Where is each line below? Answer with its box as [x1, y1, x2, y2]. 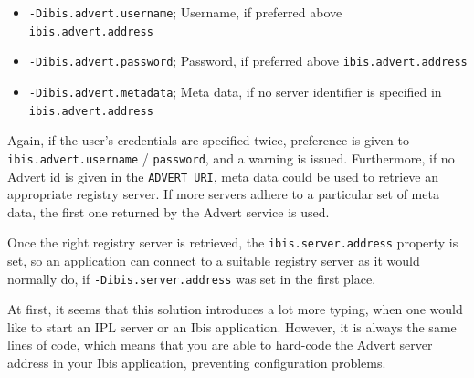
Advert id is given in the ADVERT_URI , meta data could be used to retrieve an [7, 166, 439, 185]
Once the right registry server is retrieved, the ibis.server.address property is [7, 233, 458, 252]
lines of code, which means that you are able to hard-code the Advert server [7, 335, 433, 354]
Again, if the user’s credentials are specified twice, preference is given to [7, 131, 409, 150]
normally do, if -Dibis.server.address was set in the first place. [7, 268, 376, 288]
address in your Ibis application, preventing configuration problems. [7, 353, 386, 373]
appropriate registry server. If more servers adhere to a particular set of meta [7, 184, 439, 204]
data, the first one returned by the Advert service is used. [7, 202, 330, 221]
